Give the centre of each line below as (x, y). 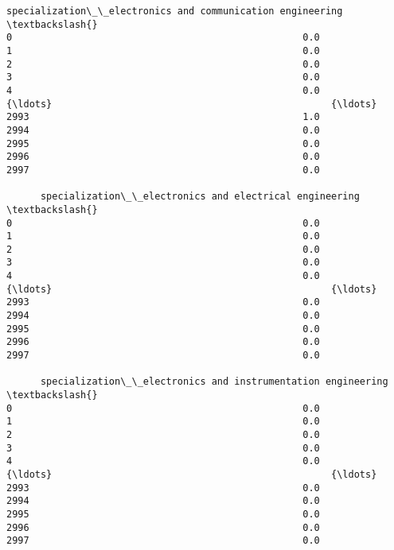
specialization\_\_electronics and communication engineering (175, 11)
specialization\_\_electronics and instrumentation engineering (214, 382)
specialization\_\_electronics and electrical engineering (200, 197)
